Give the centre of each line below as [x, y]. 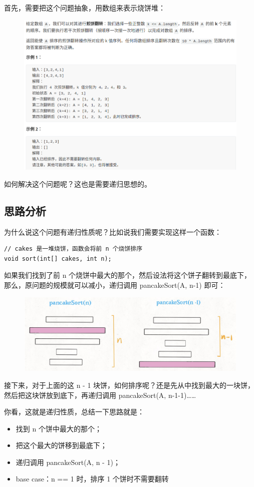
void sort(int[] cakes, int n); [58, 259]
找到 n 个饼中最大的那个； [59, 428]
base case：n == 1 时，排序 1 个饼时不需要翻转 [92, 479]
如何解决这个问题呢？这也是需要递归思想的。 [78, 183]
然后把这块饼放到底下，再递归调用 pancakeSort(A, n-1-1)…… [100, 395]
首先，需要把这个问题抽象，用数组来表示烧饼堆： [85, 8]
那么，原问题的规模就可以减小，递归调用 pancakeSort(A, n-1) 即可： [115, 285]
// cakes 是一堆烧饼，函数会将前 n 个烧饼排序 [73, 249]
